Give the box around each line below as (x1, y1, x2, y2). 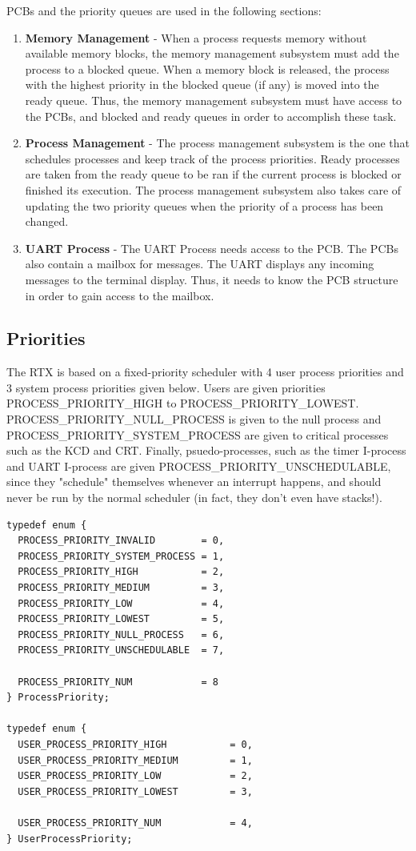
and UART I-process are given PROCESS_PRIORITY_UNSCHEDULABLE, (6, 457, 391, 474)
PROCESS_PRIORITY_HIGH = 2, (18, 566, 225, 578)
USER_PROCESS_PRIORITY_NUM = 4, (18, 817, 253, 829)
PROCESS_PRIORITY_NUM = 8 (18, 676, 218, 688)
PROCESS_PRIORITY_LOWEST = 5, (18, 613, 225, 625)
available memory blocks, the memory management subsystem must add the (25, 45, 399, 62)
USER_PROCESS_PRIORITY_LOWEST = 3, (18, 785, 253, 797)
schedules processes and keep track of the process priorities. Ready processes (25, 150, 400, 167)
